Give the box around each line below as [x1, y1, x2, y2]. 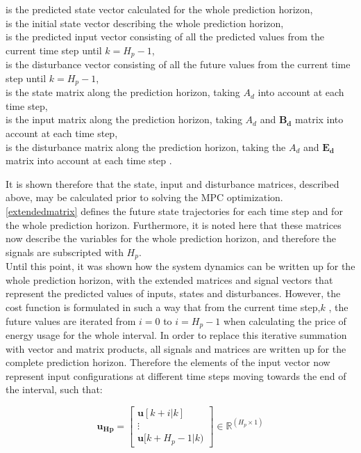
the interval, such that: [6, 382, 103, 397]
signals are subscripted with [6, 244, 124, 259]
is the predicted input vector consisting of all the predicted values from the [6, 29, 324, 44]
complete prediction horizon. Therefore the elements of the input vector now [6, 355, 330, 369]
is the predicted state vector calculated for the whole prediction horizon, [6, 2, 313, 16]
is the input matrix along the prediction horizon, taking [6, 112, 242, 127]
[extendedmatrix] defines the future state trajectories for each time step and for [6, 204, 343, 218]
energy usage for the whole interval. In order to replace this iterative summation [6, 328, 347, 342]
